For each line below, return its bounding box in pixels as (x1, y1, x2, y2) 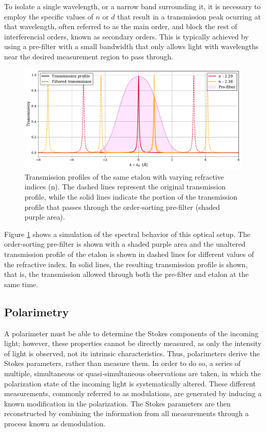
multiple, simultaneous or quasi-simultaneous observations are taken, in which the (4, 368, 261, 378)
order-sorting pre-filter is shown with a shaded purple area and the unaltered (4, 239, 245, 249)
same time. (4, 278, 38, 289)
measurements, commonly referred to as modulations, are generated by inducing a (4, 388, 262, 399)
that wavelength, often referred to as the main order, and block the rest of (4, 21, 237, 32)
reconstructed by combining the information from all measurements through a (4, 408, 249, 419)
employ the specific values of (4, 11, 93, 21)
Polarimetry (4, 304, 69, 319)
